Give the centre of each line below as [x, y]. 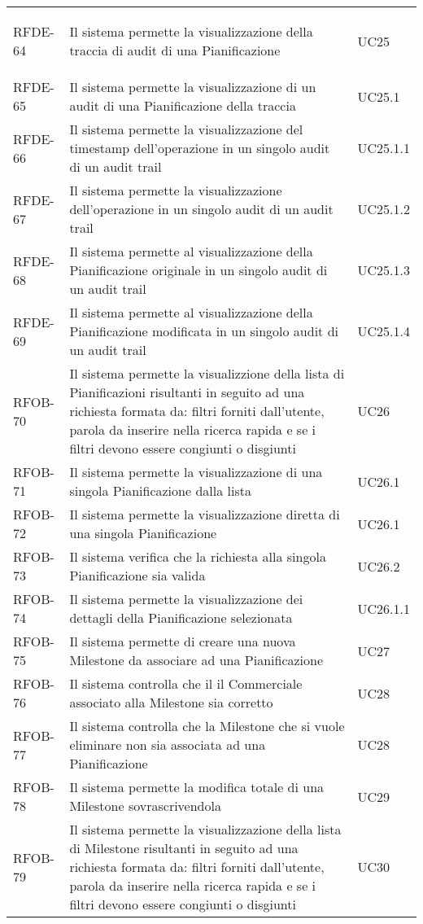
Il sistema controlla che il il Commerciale [186, 683]
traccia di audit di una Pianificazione [175, 50]
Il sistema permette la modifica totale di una [197, 787]
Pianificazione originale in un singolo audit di [198, 270]
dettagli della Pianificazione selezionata [181, 617]
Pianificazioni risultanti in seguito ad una [187, 392]
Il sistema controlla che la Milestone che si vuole [207, 726]
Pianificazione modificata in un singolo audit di [204, 331]
